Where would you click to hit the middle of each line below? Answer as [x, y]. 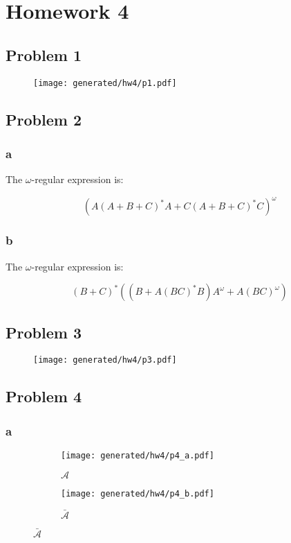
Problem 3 [44, 332]
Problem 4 [44, 396]
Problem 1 [44, 54]
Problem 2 [44, 119]
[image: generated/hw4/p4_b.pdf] [138, 493]
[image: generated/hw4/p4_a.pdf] [138, 456]
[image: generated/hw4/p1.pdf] [105, 83]
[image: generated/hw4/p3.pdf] [105, 360]
